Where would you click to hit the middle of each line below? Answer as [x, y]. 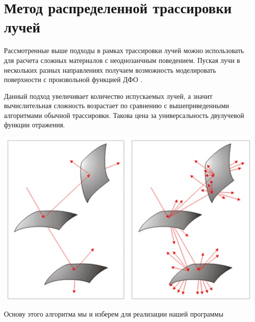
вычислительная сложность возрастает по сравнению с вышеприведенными [116, 105]
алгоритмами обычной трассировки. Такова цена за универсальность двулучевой [124, 115]
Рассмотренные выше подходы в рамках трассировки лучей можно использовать [124, 50]
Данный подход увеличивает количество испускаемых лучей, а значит [108, 96]
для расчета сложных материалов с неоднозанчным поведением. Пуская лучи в [122, 60]
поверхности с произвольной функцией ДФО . [73, 79]
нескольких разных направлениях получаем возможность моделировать [110, 70]
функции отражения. [35, 125]
